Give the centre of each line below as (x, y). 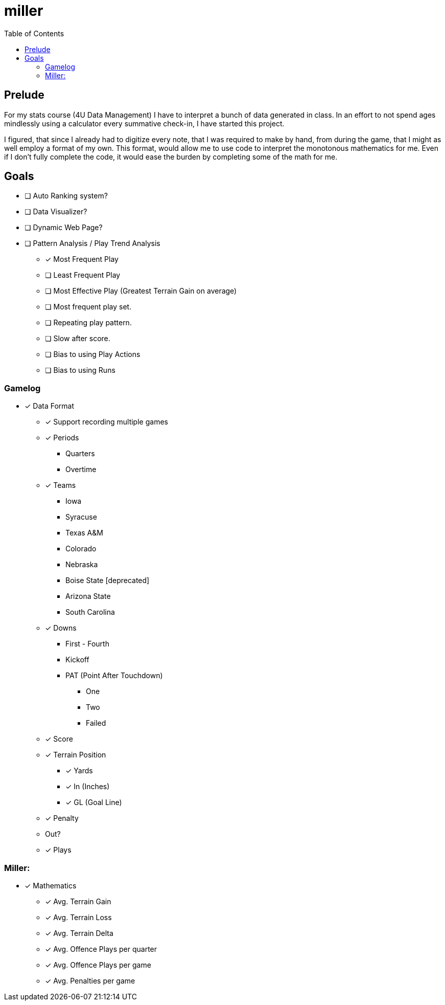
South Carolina (90, 612)
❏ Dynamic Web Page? (64, 228)
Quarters (80, 454)
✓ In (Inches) (88, 787)
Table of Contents (34, 33)
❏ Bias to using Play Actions (93, 354)
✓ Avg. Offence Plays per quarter (101, 949)
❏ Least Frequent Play (83, 275)
